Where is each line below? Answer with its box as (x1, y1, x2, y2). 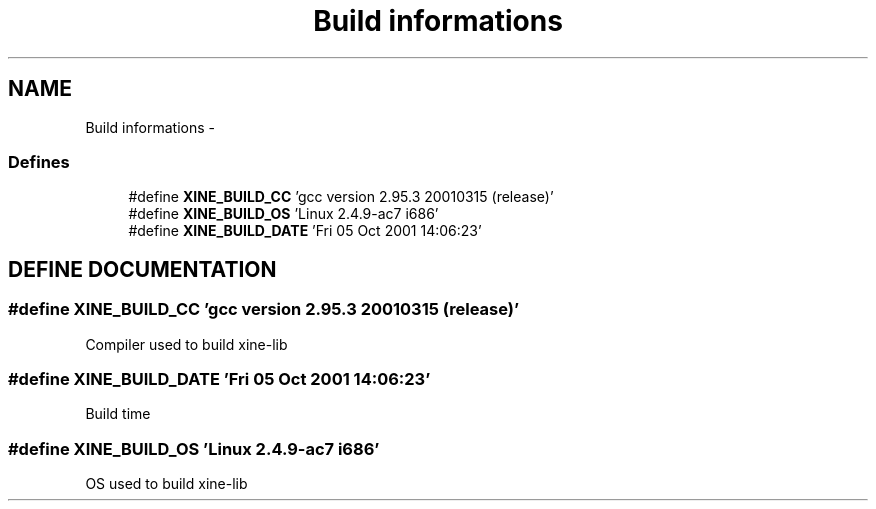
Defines (8, 151, 70, 172)
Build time (85, 405, 151, 423)
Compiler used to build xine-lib (85, 335, 288, 353)
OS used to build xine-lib (85, 475, 248, 493)
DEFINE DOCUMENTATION (8, 256, 277, 282)
